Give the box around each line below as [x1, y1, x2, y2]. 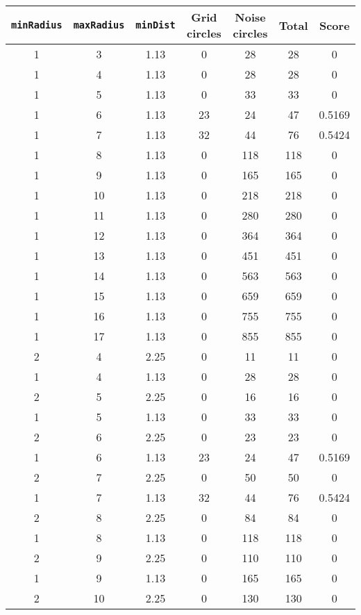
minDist [135, 19, 176, 31]
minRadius [11, 19, 62, 31]
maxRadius [73, 19, 125, 31]
